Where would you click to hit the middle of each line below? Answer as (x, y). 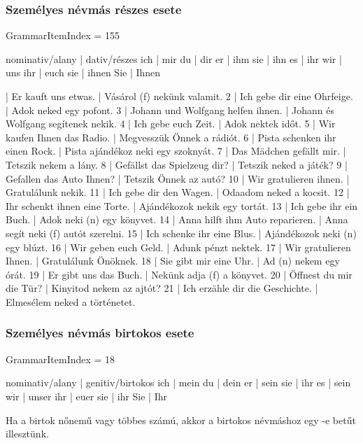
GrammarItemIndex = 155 (63, 35)
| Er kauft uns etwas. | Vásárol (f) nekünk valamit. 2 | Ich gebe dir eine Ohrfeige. (179, 96)
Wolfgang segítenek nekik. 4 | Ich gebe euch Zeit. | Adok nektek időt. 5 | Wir (171, 124)
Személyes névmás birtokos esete (100, 333)
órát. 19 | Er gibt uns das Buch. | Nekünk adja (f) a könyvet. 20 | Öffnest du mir (179, 274)
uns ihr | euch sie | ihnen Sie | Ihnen (83, 72)
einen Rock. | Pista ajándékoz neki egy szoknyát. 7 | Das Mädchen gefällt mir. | (176, 151)
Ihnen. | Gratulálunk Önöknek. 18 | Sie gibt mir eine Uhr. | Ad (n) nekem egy (173, 261)
